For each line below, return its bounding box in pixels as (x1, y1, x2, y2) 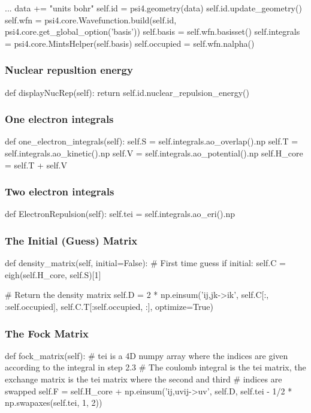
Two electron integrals (5, 184, 114, 199)
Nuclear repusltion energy (5, 62, 133, 77)
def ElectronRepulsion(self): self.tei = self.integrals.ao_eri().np (5, 207, 235, 220)
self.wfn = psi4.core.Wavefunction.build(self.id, (5, 13, 177, 26)
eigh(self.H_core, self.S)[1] (5, 268, 101, 281)
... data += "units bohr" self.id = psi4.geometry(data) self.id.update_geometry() (5, 2, 302, 14)
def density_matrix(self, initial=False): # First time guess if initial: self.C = (5, 257, 286, 269)
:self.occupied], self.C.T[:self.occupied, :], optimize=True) (5, 300, 213, 312)
